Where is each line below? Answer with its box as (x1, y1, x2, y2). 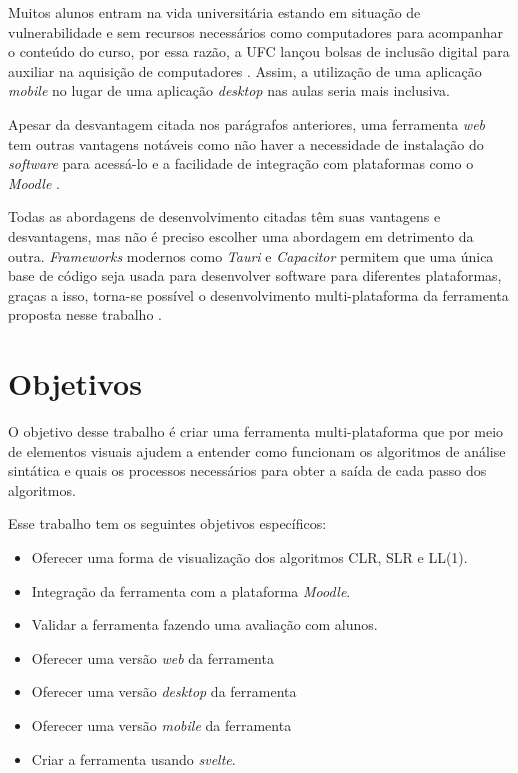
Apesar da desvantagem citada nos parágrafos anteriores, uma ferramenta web (8, 113, 486, 134)
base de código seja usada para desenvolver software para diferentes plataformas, (8, 265, 502, 286)
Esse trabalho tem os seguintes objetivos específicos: (8, 513, 327, 534)
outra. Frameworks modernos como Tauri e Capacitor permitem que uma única (8, 245, 494, 266)
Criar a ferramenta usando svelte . (31, 748, 236, 769)
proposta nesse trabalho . (8, 304, 162, 325)
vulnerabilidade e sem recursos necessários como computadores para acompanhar (8, 21, 504, 42)
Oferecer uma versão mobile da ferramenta (31, 714, 292, 735)
